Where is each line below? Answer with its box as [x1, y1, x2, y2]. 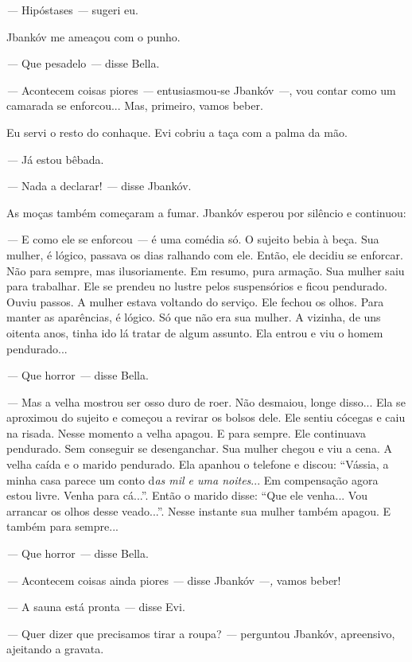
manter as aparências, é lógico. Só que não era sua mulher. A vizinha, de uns [6, 309, 381, 325]
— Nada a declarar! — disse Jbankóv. [6, 177, 192, 194]
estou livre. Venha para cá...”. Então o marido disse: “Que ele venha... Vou [6, 487, 367, 504]
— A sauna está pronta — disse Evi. [6, 598, 185, 615]
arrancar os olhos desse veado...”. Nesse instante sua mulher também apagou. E [6, 502, 391, 519]
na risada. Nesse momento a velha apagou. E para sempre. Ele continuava [6, 424, 366, 441]
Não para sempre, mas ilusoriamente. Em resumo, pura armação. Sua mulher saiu [6, 262, 405, 278]
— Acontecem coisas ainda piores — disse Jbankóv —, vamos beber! [6, 571, 341, 588]
